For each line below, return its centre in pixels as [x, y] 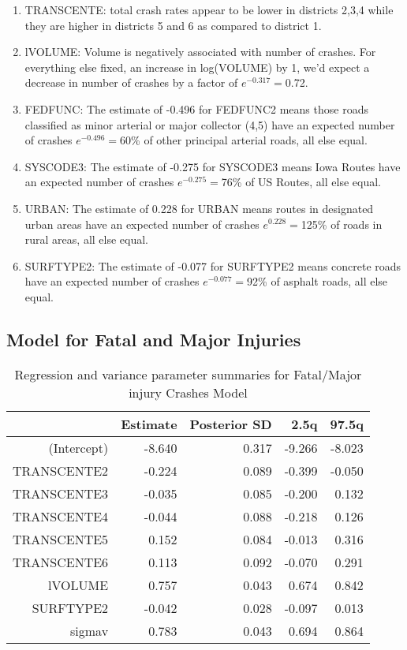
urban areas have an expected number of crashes [142, 224]
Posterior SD [231, 424]
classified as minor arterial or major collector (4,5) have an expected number [210, 124]
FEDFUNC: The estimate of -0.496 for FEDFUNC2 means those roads [196, 108]
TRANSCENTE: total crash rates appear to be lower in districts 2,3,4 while [209, 9]
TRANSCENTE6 [61, 562]
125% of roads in [342, 224]
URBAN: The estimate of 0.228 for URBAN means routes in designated [199, 208]
